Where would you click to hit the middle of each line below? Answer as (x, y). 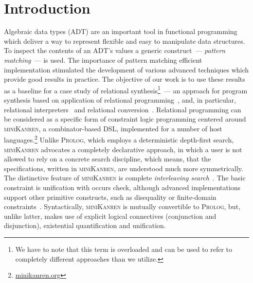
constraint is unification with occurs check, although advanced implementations (122, 187)
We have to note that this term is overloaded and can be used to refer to (124, 249)
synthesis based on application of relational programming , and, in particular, (120, 99)
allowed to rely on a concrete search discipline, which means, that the (108, 159)
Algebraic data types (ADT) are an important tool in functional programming (121, 31)
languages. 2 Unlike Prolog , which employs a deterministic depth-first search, (119, 139)
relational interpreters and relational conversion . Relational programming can (123, 109)
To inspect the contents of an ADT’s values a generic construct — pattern (115, 50)
